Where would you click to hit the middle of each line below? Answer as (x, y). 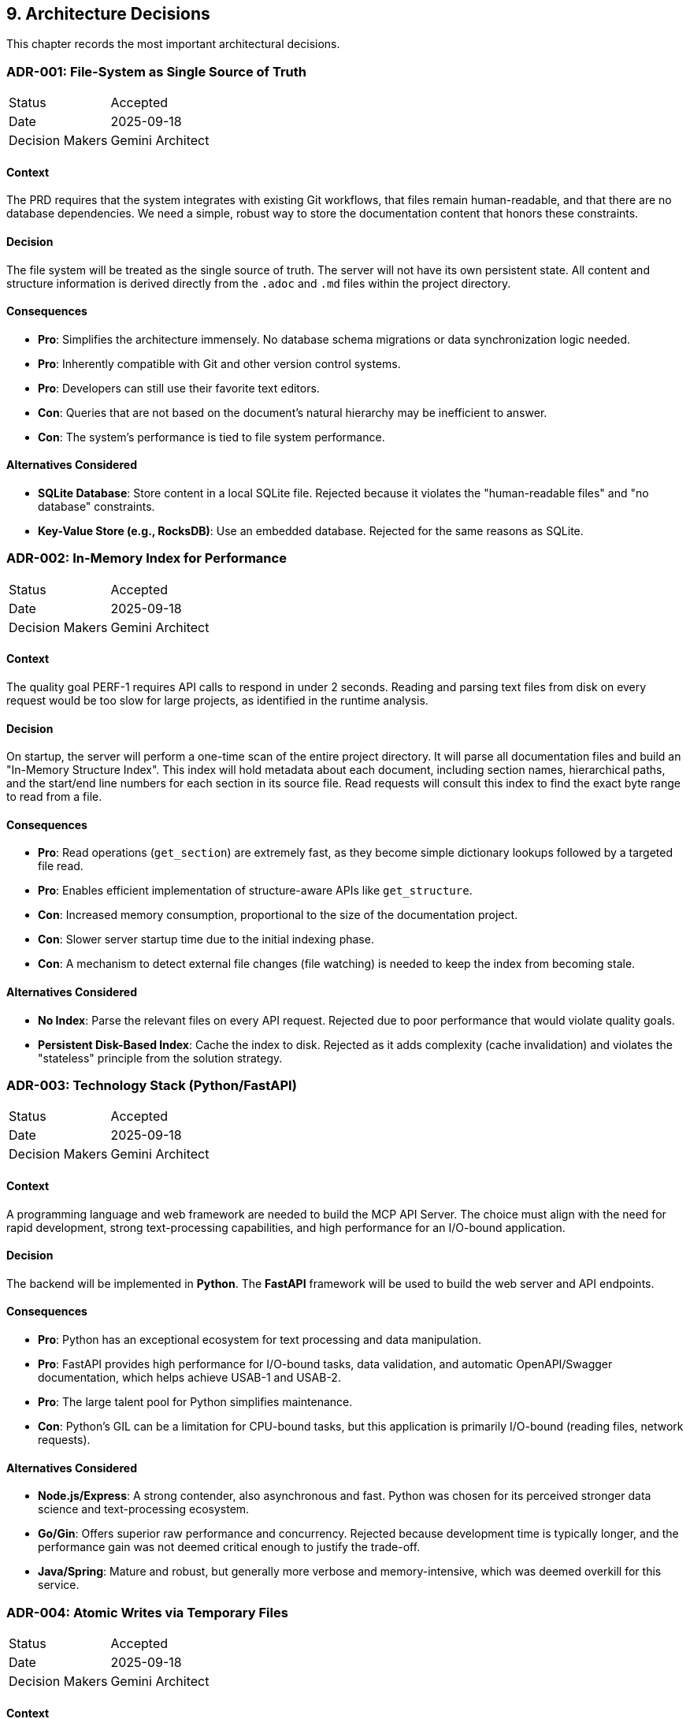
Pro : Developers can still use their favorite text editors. (179, 388)
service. (59, 1585)
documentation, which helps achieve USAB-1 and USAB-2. (189, 1378)
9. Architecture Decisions (108, 14)
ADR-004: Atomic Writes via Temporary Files (147, 1612)
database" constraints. (96, 507)
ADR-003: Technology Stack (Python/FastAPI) (152, 1086)
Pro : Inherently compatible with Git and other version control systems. (219, 363)
